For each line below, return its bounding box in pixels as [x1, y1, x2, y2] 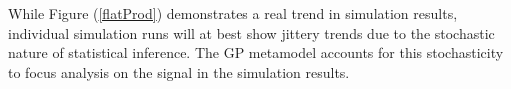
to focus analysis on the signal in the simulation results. [8, 61, 350, 82]
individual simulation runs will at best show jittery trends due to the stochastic [8, 22, 495, 43]
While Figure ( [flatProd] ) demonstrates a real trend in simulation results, [8, 3, 458, 23]
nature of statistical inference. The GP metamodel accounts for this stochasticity [8, 42, 504, 63]
